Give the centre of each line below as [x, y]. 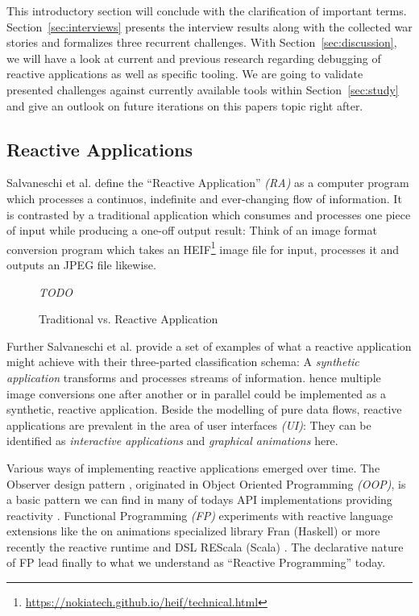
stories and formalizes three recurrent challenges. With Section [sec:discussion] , [202, 42]
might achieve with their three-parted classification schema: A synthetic [183, 362]
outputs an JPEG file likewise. [81, 264]
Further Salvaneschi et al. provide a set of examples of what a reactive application [209, 345]
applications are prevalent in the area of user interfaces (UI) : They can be [189, 425]
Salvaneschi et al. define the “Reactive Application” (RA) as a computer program [208, 183]
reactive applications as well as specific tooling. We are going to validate [185, 74]
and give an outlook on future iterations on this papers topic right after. [185, 105]
